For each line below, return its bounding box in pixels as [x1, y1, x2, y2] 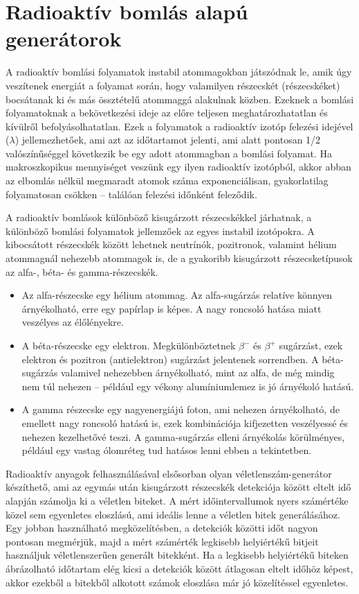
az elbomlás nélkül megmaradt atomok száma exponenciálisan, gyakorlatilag [6, 173, 329, 188]
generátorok [6, 24, 122, 53]
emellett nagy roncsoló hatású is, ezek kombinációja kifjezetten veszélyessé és [21, 415, 348, 430]
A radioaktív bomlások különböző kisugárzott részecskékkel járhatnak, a [6, 210, 312, 225]
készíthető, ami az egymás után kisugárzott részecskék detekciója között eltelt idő [6, 480, 351, 494]
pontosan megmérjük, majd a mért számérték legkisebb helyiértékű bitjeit [6, 534, 319, 548]
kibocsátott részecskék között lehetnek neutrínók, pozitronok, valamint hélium [6, 237, 337, 252]
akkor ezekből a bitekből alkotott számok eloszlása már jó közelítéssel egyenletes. [6, 575, 349, 589]
